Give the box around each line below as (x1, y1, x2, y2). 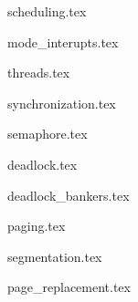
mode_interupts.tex (7, 32, 119, 51)
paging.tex (7, 216, 66, 235)
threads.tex (7, 63, 70, 82)
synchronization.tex (7, 93, 116, 112)
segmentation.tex (7, 246, 102, 266)
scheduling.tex (7, 2, 87, 20)
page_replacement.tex (7, 277, 131, 297)
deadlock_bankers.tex (7, 185, 130, 204)
